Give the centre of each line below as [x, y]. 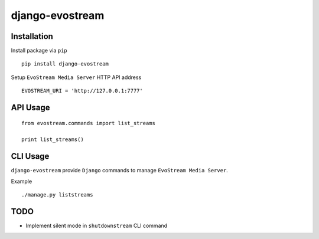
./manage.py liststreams [57, 195]
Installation [32, 36]
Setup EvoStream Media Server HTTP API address [76, 77]
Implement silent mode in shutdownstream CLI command [97, 226]
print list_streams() [53, 140]
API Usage [30, 108]
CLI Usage [30, 156]
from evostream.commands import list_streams [89, 123]
